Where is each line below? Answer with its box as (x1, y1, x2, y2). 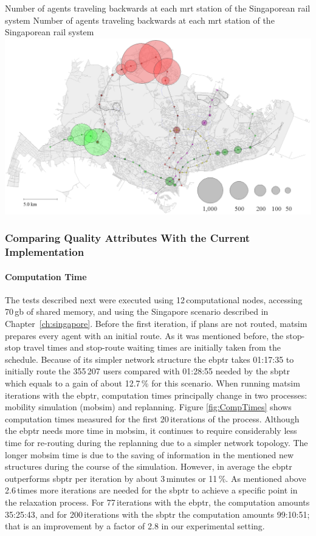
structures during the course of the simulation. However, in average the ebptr (5, 460, 292, 473)
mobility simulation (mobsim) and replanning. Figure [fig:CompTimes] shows (5, 400, 292, 413)
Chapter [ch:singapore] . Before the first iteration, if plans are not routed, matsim (5, 317, 307, 330)
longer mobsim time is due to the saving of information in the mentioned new (5, 448, 294, 461)
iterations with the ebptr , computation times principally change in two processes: (5, 388, 307, 401)
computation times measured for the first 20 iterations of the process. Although (5, 412, 300, 425)
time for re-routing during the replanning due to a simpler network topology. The (5, 436, 308, 448)
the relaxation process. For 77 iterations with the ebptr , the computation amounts (5, 495, 310, 508)
